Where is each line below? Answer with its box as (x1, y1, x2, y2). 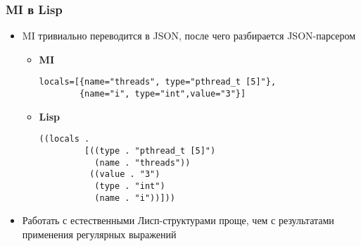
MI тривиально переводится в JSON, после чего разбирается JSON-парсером (22, 28, 356, 43)
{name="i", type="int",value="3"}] (79, 89, 246, 99)
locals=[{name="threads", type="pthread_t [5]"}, (39, 77, 277, 87)
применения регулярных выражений (22, 226, 177, 241)
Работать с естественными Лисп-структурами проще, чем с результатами (22, 213, 334, 228)
